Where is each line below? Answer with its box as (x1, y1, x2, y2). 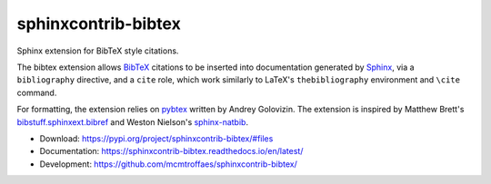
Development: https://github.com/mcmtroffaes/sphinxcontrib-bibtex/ (39, 159, 297, 169)
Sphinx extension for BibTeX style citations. (16, 45, 179, 56)
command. (16, 87, 57, 98)
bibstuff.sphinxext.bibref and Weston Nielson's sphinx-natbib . (16, 116, 249, 127)
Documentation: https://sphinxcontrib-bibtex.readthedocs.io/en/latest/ (39, 146, 304, 157)
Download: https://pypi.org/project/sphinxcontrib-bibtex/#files (39, 132, 274, 144)
